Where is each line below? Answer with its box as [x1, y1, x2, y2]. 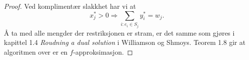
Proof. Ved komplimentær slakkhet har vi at [4, 1, 136, 11]
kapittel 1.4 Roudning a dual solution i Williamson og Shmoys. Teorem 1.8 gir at [4, 37, 246, 47]
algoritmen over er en [4, 46, 68, 57]
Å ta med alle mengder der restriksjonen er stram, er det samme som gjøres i [4, 27, 235, 38]
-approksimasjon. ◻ [73, 46, 133, 57]
